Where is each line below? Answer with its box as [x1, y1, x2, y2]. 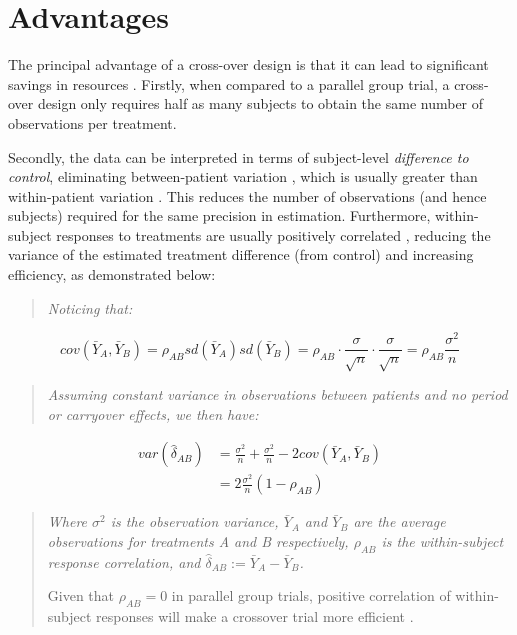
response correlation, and [47, 551, 201, 572]
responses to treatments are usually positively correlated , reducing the [56, 224, 491, 245]
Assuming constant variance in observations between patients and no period [47, 384, 508, 405]
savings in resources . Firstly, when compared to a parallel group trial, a [8, 73, 450, 94]
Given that [47, 585, 115, 606]
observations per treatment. [8, 112, 177, 133]
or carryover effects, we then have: [47, 403, 259, 424]
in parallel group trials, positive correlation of [171, 585, 451, 606]
